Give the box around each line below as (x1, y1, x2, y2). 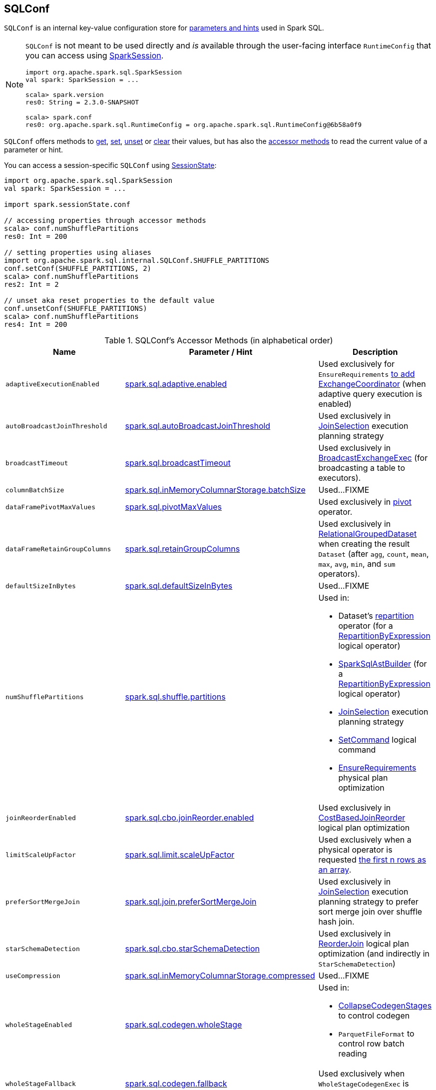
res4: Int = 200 (4, 320, 67, 329)
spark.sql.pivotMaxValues (125, 502, 222, 512)
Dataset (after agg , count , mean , (318, 549, 429, 559)
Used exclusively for (318, 359, 395, 369)
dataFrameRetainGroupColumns (5, 545, 111, 553)
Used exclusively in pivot (318, 497, 412, 507)
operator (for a (338, 621, 393, 631)
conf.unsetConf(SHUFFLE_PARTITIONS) (4, 304, 147, 313)
